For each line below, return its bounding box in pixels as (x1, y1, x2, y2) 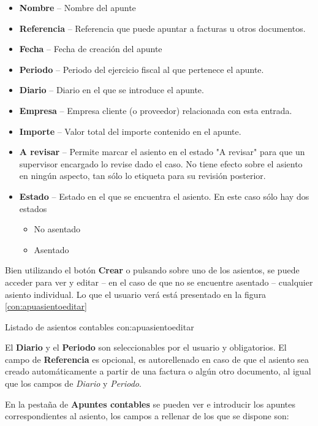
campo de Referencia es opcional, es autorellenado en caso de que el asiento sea (5, 352, 309, 365)
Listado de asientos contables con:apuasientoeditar (5, 320, 194, 333)
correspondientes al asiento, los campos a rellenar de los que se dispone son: (5, 409, 289, 422)
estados (19, 202, 47, 215)
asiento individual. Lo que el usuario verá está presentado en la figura (5, 287, 267, 300)
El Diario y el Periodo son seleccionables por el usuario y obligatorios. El (5, 341, 287, 354)
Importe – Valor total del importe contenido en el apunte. (19, 124, 241, 137)
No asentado (34, 223, 81, 235)
